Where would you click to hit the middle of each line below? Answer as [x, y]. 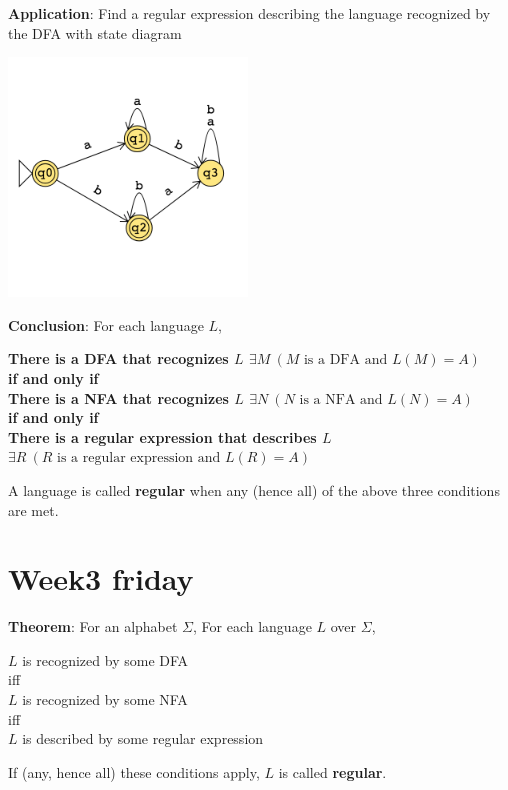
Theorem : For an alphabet [93, 626]
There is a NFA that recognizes [118, 397]
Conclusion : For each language [106, 324]
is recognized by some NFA [105, 699]
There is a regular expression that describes [162, 436]
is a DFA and [345, 360]
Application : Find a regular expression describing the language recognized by [249, 13]
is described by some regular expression [143, 738]
